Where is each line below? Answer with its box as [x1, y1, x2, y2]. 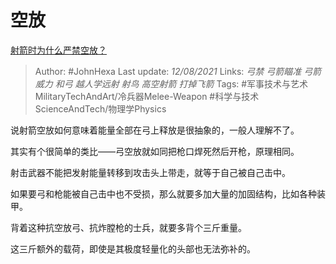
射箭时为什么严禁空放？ [10, 44, 107, 56]
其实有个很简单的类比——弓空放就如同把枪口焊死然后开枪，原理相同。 [10, 145, 300, 157]
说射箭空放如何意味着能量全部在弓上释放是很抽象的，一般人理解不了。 [10, 124, 300, 136]
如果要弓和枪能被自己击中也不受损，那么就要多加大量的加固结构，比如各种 [10, 187, 317, 200]
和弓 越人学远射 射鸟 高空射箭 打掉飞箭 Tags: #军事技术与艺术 [54, 77, 309, 90]
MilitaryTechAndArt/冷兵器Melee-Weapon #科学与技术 [34, 90, 260, 102]
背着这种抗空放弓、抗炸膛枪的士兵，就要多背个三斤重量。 [10, 221, 247, 233]
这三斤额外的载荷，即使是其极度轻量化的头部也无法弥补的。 [10, 242, 256, 255]
